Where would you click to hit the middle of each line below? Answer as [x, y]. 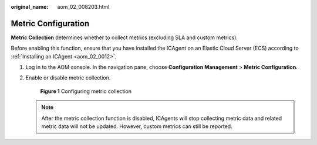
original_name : [30, 7]
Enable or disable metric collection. [68, 78]
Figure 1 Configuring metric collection [86, 91]
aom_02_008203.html [83, 7]
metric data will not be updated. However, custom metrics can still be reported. [137, 126]
